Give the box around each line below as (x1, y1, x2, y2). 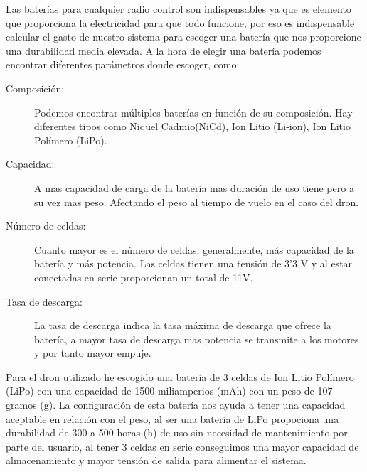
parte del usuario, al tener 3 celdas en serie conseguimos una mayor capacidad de (6, 439, 359, 454)
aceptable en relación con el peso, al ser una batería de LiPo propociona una (6, 411, 339, 426)
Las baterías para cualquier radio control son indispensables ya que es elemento (6, 1, 351, 16)
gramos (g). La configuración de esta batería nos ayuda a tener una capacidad (6, 397, 346, 412)
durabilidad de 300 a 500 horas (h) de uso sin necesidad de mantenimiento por (6, 425, 348, 440)
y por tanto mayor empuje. (34, 345, 151, 360)
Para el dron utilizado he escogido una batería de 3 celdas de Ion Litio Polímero (6, 369, 354, 384)
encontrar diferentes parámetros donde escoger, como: (6, 57, 240, 72)
